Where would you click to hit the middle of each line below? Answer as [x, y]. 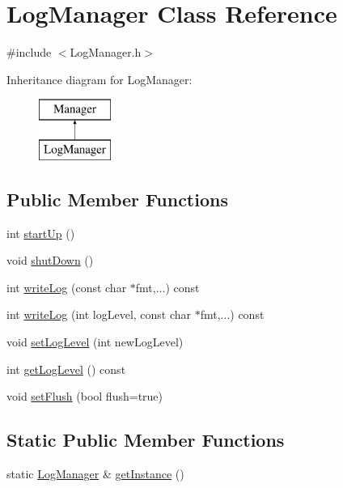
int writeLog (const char [67, 287]
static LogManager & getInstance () [95, 474]
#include [29, 52]
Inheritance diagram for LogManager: [100, 79]
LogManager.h [106, 52]
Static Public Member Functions [146, 440]
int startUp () [41, 233]
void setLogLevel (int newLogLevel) [95, 342]
